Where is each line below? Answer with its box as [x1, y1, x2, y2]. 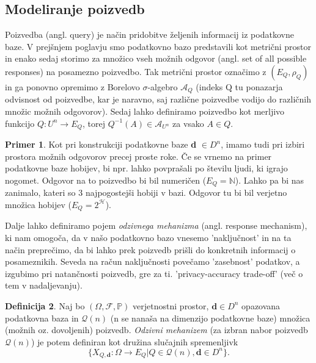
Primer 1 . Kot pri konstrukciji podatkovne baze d [5, 138, 197, 151]
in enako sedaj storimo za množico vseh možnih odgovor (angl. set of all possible [5, 52, 307, 65]
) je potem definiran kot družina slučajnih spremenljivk [31, 335, 238, 348]
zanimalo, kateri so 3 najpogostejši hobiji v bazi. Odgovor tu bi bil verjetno [5, 186, 287, 199]
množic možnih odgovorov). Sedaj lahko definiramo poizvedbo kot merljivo [5, 105, 285, 118]
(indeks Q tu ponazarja [196, 80, 283, 93]
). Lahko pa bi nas [235, 173, 304, 186]
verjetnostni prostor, [133, 299, 209, 312]
